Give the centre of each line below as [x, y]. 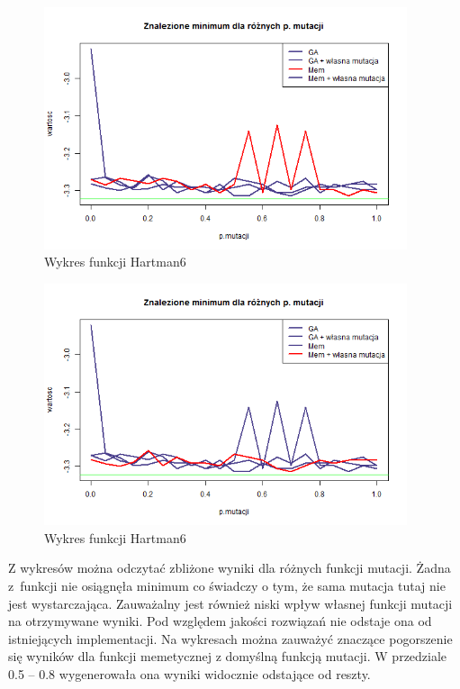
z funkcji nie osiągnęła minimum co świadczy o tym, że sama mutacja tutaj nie [227, 586]
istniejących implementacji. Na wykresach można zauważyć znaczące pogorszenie [230, 638]
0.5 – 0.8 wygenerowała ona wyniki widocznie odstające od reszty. [189, 674]
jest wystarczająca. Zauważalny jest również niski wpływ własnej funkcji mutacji [230, 603]
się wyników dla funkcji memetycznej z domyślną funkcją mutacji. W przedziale [228, 656]
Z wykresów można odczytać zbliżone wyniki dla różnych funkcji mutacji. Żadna [230, 568]
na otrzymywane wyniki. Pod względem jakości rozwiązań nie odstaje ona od [220, 621]
